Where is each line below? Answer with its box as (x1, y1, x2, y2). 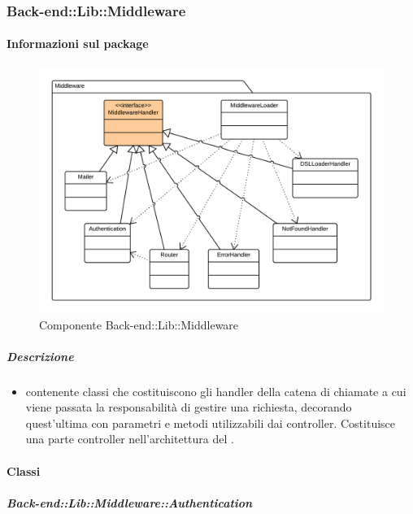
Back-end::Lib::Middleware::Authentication (7, 494, 253, 511)
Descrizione (7, 347, 74, 364)
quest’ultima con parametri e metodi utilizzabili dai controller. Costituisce (25, 414, 396, 431)
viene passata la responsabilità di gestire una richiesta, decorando (25, 399, 352, 416)
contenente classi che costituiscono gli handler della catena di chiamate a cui (25, 382, 406, 399)
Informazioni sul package (7, 35, 149, 52)
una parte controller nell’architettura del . (25, 430, 234, 447)
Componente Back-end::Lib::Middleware (39, 316, 239, 333)
